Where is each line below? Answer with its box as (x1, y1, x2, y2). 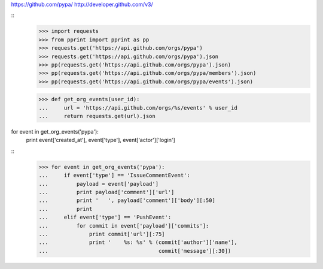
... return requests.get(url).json (38, 113, 156, 120)
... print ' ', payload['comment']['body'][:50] (38, 197, 215, 204)
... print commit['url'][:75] (38, 231, 165, 237)
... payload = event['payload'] (38, 180, 159, 187)
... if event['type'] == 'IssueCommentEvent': (38, 172, 191, 179)
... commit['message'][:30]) (38, 247, 231, 254)
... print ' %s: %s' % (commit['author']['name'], (38, 239, 237, 246)
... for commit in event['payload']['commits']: (38, 222, 209, 229)
